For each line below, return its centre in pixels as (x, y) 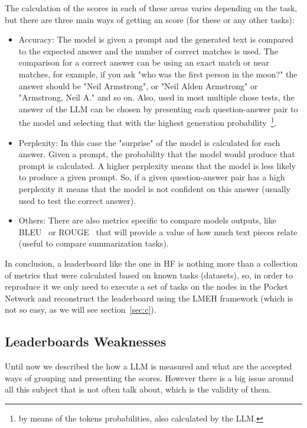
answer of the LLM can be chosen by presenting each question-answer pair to (158, 108)
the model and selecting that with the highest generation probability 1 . (148, 121)
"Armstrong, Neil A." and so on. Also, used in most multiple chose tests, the (156, 97)
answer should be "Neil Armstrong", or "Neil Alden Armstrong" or (138, 85)
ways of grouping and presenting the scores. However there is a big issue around (149, 377)
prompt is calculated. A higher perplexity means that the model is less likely (157, 165)
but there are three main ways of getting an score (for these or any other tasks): (150, 19)
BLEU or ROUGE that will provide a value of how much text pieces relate (158, 231)
